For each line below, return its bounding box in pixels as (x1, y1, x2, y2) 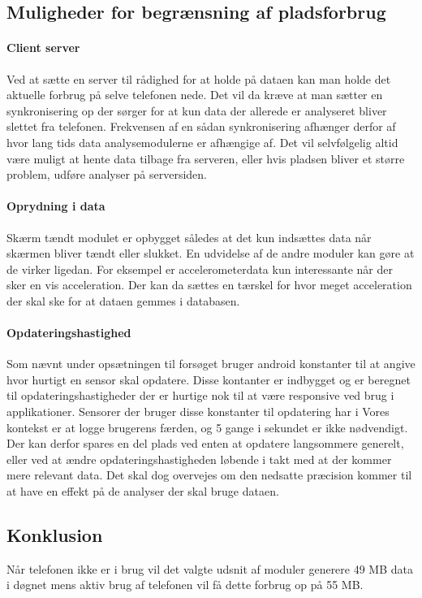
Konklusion (6, 522, 103, 548)
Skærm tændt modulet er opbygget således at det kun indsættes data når (6, 228, 372, 245)
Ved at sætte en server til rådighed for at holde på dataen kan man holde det (6, 70, 391, 87)
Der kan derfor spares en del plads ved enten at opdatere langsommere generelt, (6, 435, 404, 452)
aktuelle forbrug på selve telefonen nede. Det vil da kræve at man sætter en (6, 86, 383, 103)
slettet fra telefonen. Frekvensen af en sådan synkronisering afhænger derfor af (6, 118, 396, 135)
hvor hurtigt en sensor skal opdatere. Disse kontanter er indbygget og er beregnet (6, 370, 411, 388)
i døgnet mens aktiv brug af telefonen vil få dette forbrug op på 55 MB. (6, 576, 364, 593)
